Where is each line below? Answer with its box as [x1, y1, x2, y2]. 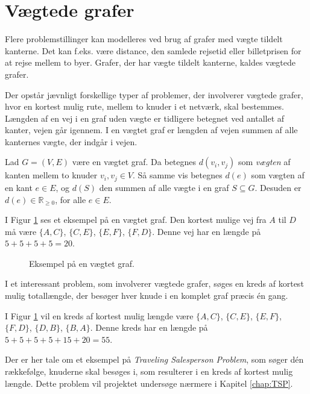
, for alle [55, 193, 86, 205]
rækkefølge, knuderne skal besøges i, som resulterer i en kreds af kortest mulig [5, 365, 293, 378]
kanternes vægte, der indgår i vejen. [5, 135, 138, 148]
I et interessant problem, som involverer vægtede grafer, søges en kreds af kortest [5, 277, 304, 290]
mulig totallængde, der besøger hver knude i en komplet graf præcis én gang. [5, 289, 288, 302]
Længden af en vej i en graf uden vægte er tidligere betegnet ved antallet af [5, 111, 285, 124]
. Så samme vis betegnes [133, 169, 223, 181]
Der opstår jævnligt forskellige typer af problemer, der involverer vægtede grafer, [5, 88, 303, 101]
